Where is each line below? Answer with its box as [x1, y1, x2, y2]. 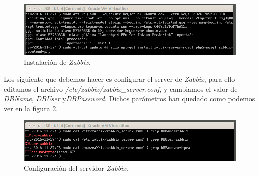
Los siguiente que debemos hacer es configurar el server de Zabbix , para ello [4, 73, 235, 84]
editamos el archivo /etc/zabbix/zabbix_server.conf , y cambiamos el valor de [4, 83, 238, 94]
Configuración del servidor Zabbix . [24, 162, 128, 173]
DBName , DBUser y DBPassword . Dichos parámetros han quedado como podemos [4, 93, 255, 104]
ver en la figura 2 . [4, 103, 58, 113]
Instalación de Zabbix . [24, 57, 91, 67]
